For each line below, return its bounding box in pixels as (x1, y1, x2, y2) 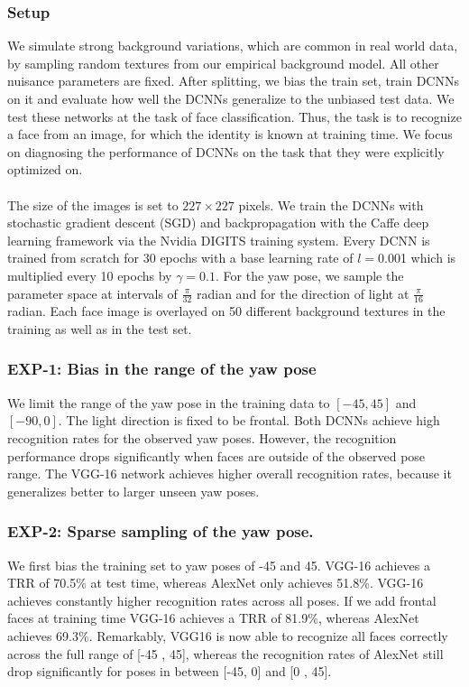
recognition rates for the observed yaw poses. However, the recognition (7, 428, 397, 447)
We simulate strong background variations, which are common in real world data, (7, 36, 458, 55)
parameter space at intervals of (7, 283, 178, 302)
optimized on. (7, 160, 83, 179)
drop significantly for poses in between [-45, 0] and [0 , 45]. (7, 662, 332, 681)
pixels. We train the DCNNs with (238, 195, 424, 214)
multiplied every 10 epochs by (7, 265, 172, 284)
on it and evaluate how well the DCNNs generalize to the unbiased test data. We (7, 89, 455, 107)
